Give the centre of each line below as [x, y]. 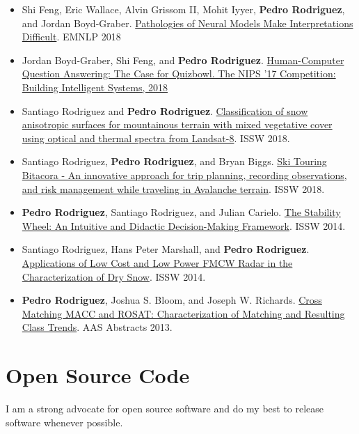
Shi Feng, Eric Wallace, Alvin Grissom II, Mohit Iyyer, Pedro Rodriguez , [183, 9]
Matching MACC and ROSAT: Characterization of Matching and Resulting [183, 313]
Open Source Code [98, 375]
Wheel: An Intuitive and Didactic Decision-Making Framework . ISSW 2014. [184, 225]
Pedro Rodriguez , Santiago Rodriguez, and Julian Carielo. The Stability [181, 212]
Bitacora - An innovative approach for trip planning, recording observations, [184, 175]
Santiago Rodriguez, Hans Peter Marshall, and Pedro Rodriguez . [166, 249]
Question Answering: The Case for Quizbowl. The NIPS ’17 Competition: [179, 73]
